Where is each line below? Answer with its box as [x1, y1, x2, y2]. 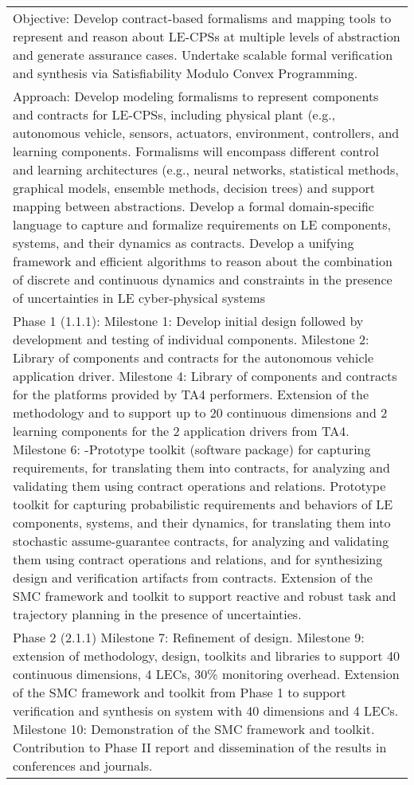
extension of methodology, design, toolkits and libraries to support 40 [13, 646, 400, 665]
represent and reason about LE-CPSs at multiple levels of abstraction [13, 27, 400, 45]
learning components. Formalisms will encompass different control [13, 142, 379, 160]
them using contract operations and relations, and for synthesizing [13, 550, 383, 568]
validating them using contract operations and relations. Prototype [13, 477, 386, 495]
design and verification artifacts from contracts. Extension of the [13, 568, 373, 587]
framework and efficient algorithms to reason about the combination [13, 252, 393, 270]
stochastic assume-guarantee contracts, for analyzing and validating [13, 532, 389, 550]
